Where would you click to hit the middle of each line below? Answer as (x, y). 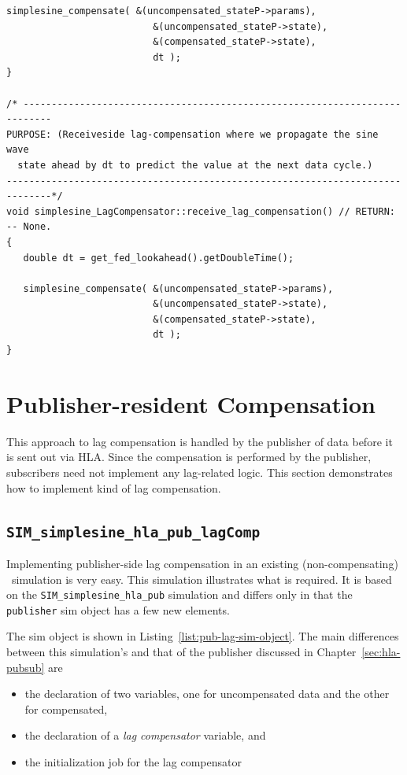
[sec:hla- (381, 652)
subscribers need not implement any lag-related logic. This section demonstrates (200, 472)
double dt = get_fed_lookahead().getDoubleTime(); (159, 258)
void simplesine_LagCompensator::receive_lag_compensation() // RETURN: (201, 211)
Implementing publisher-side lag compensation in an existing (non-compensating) (202, 563)
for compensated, (66, 709)
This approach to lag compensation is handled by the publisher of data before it (200, 441)
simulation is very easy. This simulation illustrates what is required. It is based (202, 579)
